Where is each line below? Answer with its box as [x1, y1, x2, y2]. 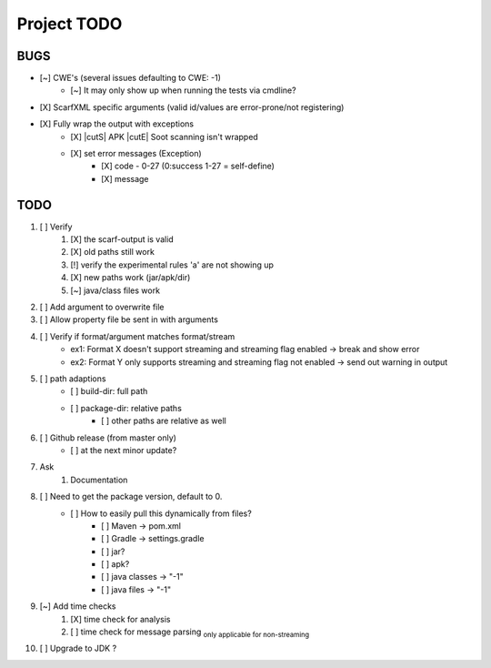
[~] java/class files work [70, 285, 161, 296]
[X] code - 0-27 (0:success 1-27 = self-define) [101, 160, 275, 172]
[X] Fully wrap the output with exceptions [39, 118, 195, 129]
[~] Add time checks [39, 601, 116, 612]
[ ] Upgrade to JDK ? [39, 643, 117, 654]
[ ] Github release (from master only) [39, 432, 177, 443]
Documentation [70, 474, 128, 485]
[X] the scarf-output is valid [70, 234, 175, 245]
